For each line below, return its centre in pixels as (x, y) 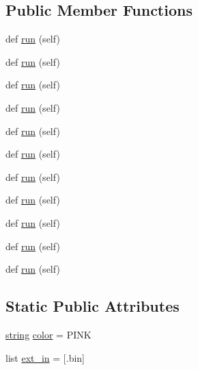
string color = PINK (48, 334)
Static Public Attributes (93, 306)
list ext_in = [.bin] (45, 357)
